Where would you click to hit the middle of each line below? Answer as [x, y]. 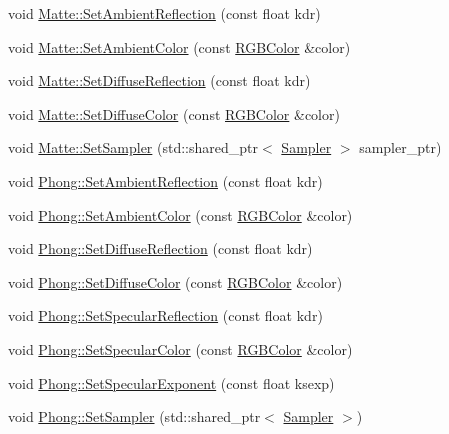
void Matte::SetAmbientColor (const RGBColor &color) [179, 46]
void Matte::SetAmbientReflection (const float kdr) [164, 13]
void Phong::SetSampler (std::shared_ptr [134, 416]
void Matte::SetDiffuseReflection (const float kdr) [159, 80]
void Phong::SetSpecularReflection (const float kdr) [165, 315]
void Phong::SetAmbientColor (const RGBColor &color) [180, 214]
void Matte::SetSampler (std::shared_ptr [133, 147]
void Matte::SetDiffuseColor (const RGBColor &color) [174, 113]
